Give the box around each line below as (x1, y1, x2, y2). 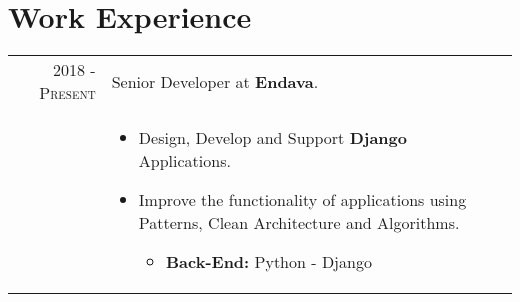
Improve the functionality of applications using (138, 188, 467, 212)
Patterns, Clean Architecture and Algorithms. (138, 211, 460, 235)
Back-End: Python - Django (166, 250, 372, 274)
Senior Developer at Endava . (111, 69, 319, 93)
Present (39, 81, 96, 105)
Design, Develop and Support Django (138, 126, 407, 150)
